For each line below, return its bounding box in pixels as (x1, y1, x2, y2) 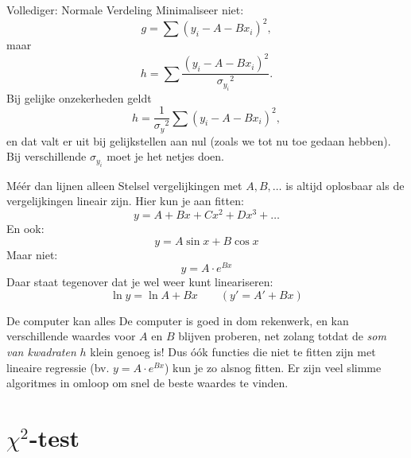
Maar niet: (6, 246, 58, 262)
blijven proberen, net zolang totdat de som (178, 328, 386, 344)
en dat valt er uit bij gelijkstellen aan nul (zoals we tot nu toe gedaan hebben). (6, 132, 391, 149)
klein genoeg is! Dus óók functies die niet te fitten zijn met (90, 343, 376, 360)
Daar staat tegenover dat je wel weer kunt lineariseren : (6, 274, 273, 290)
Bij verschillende (6, 148, 87, 165)
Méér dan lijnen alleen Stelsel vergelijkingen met (6, 177, 242, 193)
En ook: (6, 220, 45, 236)
